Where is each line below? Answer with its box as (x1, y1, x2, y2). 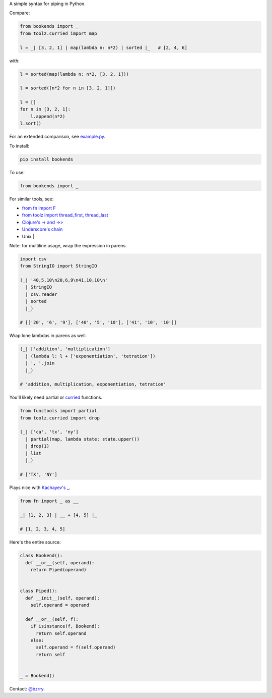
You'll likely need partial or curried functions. (9, 394, 103, 401)
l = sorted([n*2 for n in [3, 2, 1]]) (20, 85, 116, 91)
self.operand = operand (30, 602, 89, 608)
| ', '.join (25, 360, 55, 366)
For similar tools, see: (9, 196, 54, 202)
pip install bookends (20, 156, 74, 162)
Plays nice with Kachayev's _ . (9, 485, 71, 491)
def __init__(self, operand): (25, 595, 100, 601)
